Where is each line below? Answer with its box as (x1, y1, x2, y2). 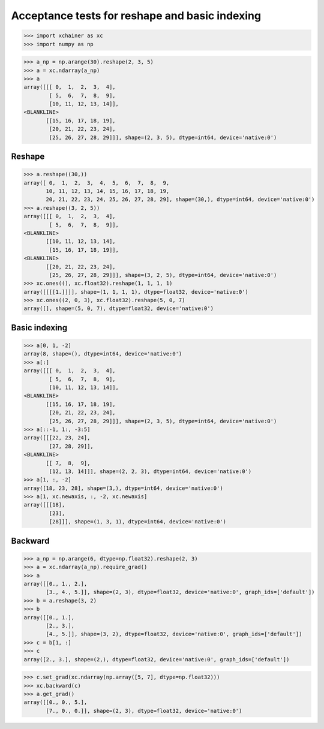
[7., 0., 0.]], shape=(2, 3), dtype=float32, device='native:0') (46, 707, 242, 714)
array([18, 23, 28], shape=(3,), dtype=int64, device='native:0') (23, 484, 223, 492)
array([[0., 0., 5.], (23, 699, 88, 706)
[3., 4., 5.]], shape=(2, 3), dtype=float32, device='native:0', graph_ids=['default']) (46, 589, 315, 596)
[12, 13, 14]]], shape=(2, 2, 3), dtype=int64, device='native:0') (49, 468, 252, 475)
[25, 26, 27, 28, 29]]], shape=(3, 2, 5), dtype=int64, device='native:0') (49, 272, 277, 278)
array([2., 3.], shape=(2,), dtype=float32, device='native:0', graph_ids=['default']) (23, 656, 290, 662)
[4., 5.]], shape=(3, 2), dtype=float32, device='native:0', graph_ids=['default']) (46, 631, 302, 638)
